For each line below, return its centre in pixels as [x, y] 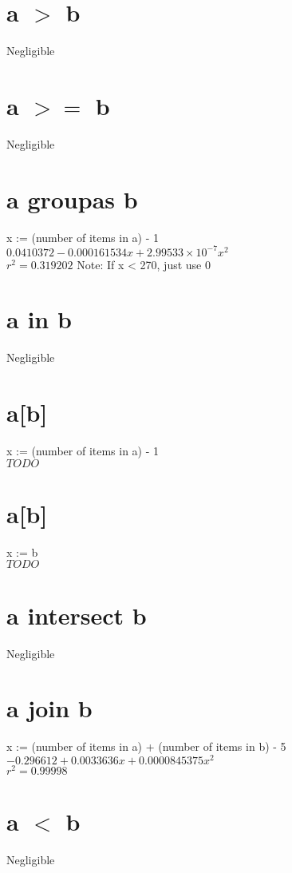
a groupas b [72, 198]
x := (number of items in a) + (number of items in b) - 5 [146, 746]
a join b [49, 708]
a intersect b [77, 615]
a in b [39, 319]
